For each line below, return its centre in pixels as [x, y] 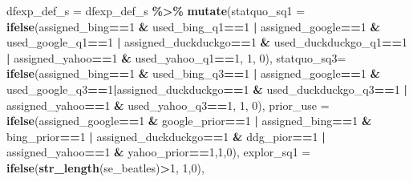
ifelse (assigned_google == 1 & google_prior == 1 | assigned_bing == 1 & [189, 121]
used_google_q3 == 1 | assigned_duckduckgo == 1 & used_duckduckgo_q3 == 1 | [207, 89]
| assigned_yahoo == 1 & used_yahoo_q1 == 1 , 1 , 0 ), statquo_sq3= [176, 57]
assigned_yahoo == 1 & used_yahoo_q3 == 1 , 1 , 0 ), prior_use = [168, 105]
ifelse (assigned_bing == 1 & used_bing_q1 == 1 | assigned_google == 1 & [193, 26]
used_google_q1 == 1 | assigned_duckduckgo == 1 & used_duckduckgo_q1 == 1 [207, 42]
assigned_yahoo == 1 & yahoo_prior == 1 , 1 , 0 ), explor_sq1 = [159, 152]
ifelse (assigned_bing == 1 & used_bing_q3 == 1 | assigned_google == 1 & [193, 73]
